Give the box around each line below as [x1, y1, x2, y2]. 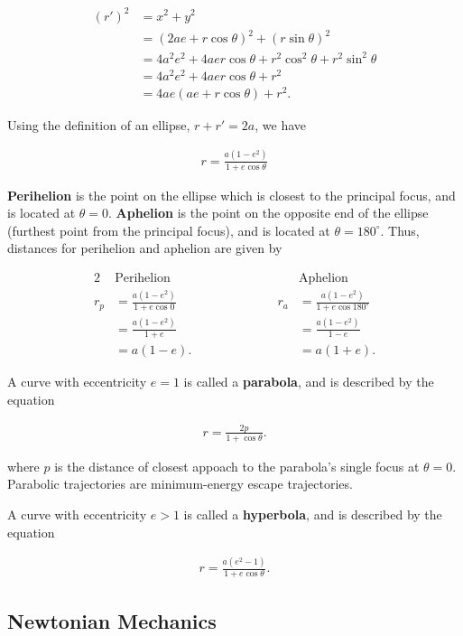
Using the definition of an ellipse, [7, 115, 190, 134]
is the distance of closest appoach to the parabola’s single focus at [54, 456, 420, 475]
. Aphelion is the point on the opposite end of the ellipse [108, 203, 429, 222]
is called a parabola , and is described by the [183, 372, 434, 391]
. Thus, [380, 220, 420, 239]
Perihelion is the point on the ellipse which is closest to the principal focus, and [7, 185, 456, 204]
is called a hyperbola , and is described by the [183, 504, 442, 523]
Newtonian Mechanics [7, 606, 217, 634]
